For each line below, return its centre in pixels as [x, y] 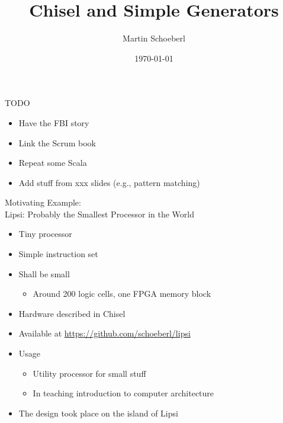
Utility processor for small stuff [89, 373]
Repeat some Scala [53, 163]
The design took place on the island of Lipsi [98, 413]
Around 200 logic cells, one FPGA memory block [122, 294]
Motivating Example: [43, 202]
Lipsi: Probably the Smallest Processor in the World [99, 214]
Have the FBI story [54, 122]
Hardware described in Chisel [72, 313]
